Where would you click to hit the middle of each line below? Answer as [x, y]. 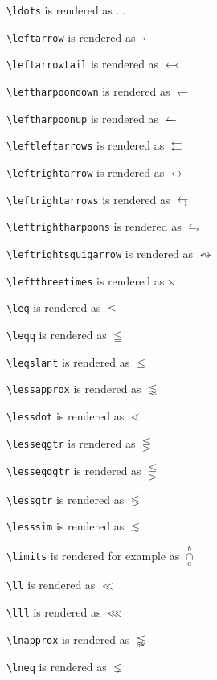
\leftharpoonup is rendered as [83, 118]
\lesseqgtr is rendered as [71, 442]
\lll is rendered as [54, 611]
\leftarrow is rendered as [71, 37]
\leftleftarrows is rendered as [86, 145]
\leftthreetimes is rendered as [86, 280]
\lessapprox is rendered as [74, 389]
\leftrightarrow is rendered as [86, 172]
